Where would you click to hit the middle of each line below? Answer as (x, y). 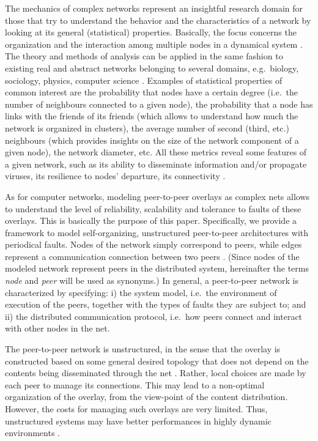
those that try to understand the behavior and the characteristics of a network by (158, 20)
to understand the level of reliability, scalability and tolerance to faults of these (153, 208)
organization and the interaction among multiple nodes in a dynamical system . (154, 44)
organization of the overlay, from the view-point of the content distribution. (146, 397)
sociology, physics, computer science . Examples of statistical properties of (144, 80)
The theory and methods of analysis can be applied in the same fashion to (144, 56)
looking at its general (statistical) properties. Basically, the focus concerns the (151, 32)
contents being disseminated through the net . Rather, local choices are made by (156, 373)
